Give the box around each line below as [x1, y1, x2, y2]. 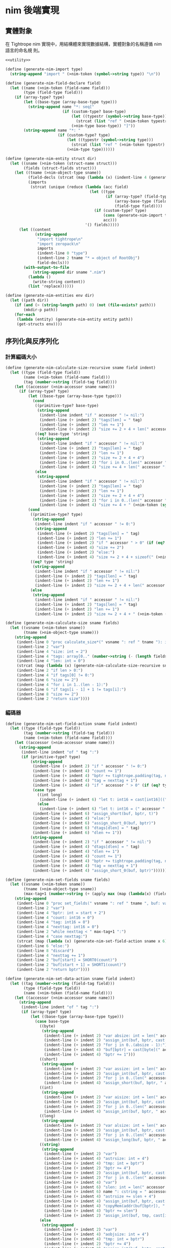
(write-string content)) [32, 279, 85, 284]
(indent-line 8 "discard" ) [16, 948, 74, 953]
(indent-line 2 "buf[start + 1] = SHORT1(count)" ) [16, 962, 126, 967]
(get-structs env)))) [16, 321, 63, 326]
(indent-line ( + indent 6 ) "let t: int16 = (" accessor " [39, 807, 165, 812]
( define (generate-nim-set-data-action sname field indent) [5, 976, 136, 982]
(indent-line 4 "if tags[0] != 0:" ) [16, 673, 95, 678]
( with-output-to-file [23, 265, 70, 270]
